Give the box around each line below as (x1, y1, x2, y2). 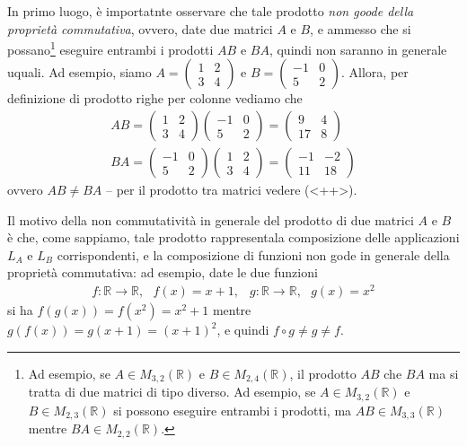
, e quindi (216, 320, 269, 339)
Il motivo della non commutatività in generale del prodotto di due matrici (7, 210, 414, 229)
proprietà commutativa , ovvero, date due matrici (7, 19, 273, 38)
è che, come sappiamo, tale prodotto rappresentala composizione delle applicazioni (7, 228, 460, 247)
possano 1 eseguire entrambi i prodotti (7, 38, 214, 58)
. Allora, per (341, 63, 409, 82)
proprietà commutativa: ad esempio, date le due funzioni (7, 263, 318, 282)
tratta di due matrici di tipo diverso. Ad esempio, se (28, 382, 316, 401)
